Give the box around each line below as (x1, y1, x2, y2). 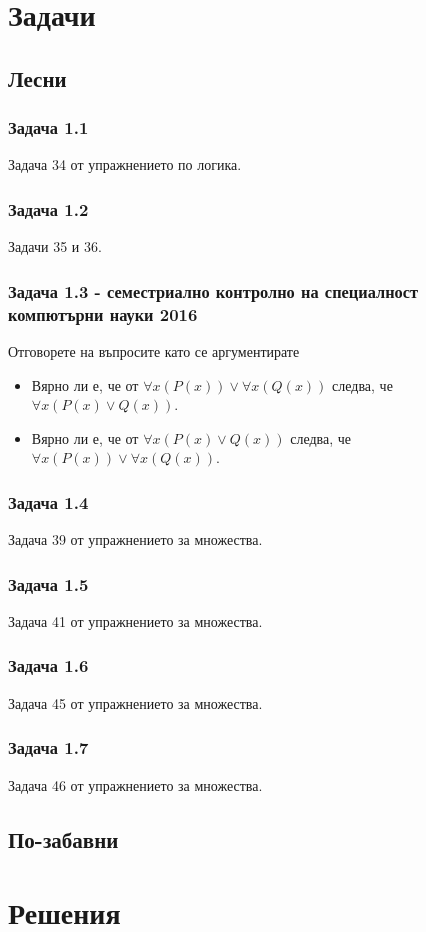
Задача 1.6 (8, 653, 89, 678)
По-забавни (8, 823, 119, 854)
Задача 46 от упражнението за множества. (8, 774, 263, 795)
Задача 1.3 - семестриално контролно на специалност (8, 278, 419, 303)
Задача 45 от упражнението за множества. (8, 692, 263, 713)
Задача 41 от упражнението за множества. (8, 610, 263, 631)
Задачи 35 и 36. (8, 236, 102, 257)
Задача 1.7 (8, 735, 89, 760)
